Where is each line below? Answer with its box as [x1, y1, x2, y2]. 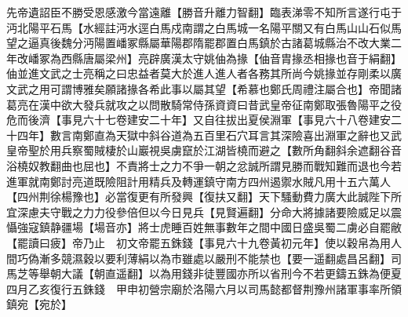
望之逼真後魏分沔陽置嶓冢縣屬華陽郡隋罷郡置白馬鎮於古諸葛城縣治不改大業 [6, 35, 391, 51]
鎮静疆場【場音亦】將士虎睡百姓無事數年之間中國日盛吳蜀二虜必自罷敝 [38, 219, 402, 235]
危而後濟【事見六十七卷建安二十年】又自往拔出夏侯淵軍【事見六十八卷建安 [6, 111, 391, 128]
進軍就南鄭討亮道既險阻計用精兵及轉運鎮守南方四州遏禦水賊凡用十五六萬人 [6, 173, 391, 189]
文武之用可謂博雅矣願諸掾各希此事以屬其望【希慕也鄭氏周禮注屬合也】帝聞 [6, 80, 391, 97]
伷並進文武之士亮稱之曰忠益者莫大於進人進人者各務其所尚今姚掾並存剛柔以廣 [6, 65, 402, 82]
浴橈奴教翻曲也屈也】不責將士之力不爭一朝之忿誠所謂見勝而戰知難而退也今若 [6, 157, 402, 173]
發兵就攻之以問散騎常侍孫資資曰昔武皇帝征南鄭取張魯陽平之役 [82, 96, 402, 112]
